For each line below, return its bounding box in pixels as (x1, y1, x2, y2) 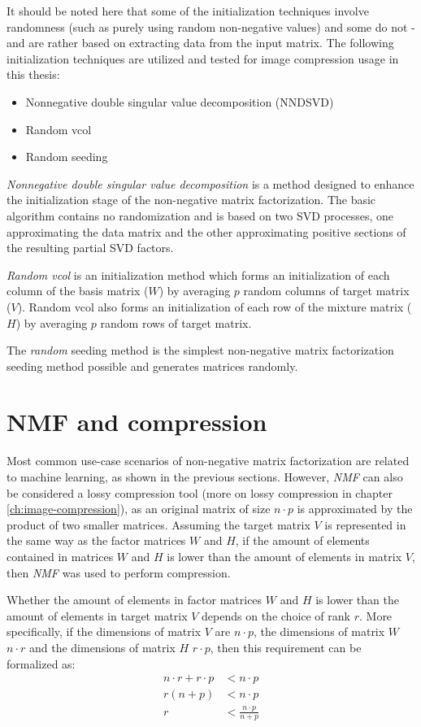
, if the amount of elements (235, 532, 370, 549)
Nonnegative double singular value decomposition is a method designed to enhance (7, 175, 414, 192)
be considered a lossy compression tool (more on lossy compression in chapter (7, 484, 393, 501)
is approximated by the (297, 500, 413, 517)
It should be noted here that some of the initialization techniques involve (7, 2, 369, 19)
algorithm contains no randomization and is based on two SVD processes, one (7, 207, 393, 224)
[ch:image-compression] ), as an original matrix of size (7, 500, 271, 517)
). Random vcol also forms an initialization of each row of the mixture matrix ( (17, 298, 412, 315)
